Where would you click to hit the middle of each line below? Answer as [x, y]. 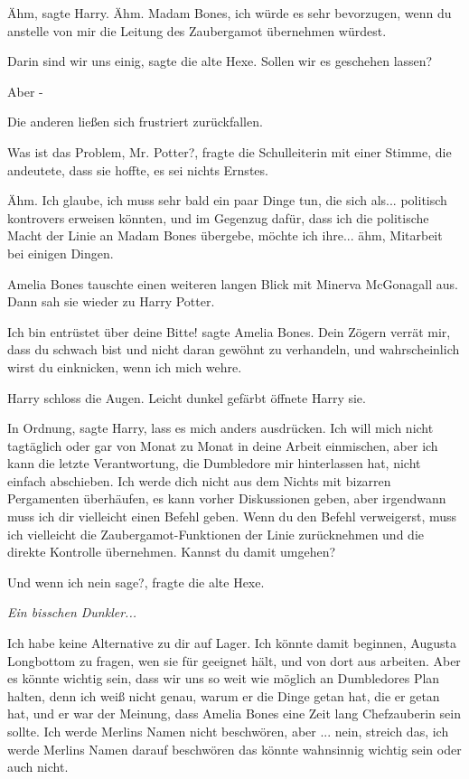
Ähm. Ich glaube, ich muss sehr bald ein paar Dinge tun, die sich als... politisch [227, 200]
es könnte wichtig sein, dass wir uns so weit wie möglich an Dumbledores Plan [224, 678]
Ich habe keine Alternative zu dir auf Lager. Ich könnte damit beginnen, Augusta [232, 643]
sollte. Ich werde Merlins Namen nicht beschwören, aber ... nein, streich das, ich [228, 731]
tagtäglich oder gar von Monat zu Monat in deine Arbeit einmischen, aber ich [223, 445]
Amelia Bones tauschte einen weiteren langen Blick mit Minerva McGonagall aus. [233, 283]
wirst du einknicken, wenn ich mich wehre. [125, 366]
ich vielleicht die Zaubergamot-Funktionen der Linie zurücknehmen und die [216, 534]
